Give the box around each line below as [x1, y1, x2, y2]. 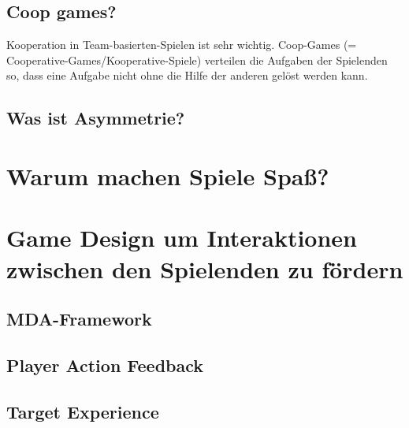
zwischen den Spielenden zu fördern [6, 252, 403, 285]
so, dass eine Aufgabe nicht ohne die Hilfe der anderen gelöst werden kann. [6, 67, 368, 84]
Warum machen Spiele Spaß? [6, 159, 329, 192]
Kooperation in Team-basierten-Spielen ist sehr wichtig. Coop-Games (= [6, 36, 357, 53]
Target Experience [6, 399, 159, 423]
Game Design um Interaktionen [6, 221, 358, 254]
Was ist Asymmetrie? [6, 106, 185, 130]
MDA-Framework [6, 307, 152, 331]
